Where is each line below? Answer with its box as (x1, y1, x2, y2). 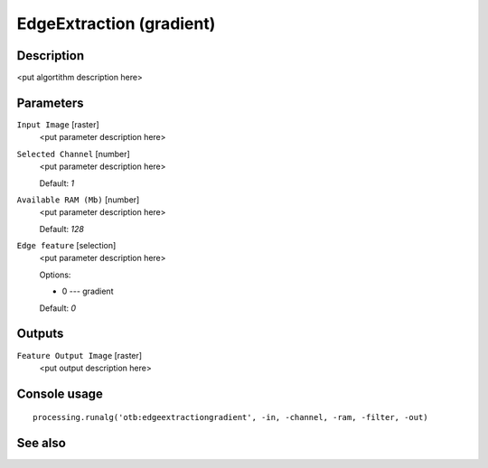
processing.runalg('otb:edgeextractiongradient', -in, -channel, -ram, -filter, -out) (33, 412, 428, 423)
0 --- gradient (61, 285, 114, 297)
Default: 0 (39, 303, 77, 314)
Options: (39, 269, 71, 280)
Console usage (16, 386, 104, 401)
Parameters (16, 95, 84, 110)
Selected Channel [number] (16, 148, 130, 159)
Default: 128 (39, 223, 85, 234)
